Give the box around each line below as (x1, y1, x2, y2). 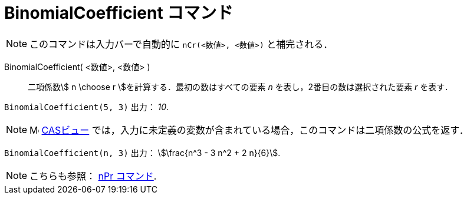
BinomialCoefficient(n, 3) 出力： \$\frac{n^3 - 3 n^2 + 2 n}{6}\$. (4, 147, 281, 158)
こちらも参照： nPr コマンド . (29, 170, 157, 182)
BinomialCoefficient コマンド (4, 3, 233, 23)
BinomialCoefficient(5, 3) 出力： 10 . (4, 101, 169, 112)
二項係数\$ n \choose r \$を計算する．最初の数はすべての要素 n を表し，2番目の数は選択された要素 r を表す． (28, 81, 453, 92)
